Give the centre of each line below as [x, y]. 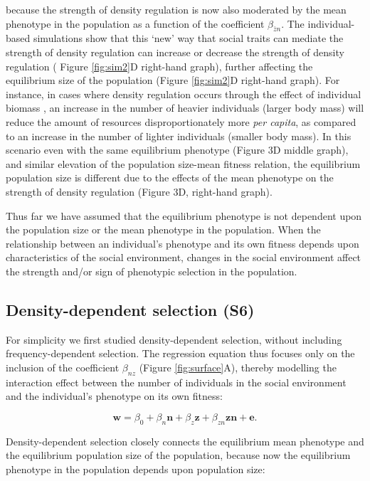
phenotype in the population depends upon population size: [136, 469]
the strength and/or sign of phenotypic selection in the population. [152, 271]
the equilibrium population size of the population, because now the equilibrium [178, 455]
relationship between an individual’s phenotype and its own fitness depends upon [183, 243]
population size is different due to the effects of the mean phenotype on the [170, 178]
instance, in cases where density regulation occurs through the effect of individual [184, 94]
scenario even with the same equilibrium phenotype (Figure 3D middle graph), [177, 150]
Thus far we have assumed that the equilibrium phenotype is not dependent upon [184, 215]
